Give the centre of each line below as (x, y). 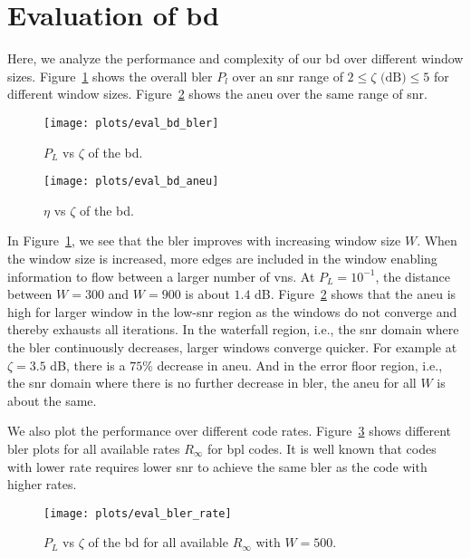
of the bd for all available (158, 542)
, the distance (413, 276)
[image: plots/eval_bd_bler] (131, 123)
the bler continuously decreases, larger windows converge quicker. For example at (232, 346)
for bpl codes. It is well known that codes (322, 448)
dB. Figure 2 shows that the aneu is (356, 294)
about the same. (52, 400)
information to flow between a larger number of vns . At (161, 276)
